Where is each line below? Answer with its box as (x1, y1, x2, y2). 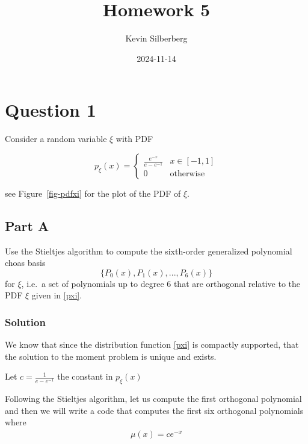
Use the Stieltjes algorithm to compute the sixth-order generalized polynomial (5, 244, 292, 257)
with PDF (115, 132, 153, 145)
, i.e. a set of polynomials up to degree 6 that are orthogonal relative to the (21, 277, 301, 289)
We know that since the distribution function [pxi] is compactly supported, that (5, 338, 299, 351)
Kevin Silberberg (125, 32, 188, 45)
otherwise (170, 170, 205, 179)
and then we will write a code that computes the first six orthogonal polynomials (5, 404, 304, 416)
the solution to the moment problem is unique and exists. (5, 350, 217, 362)
